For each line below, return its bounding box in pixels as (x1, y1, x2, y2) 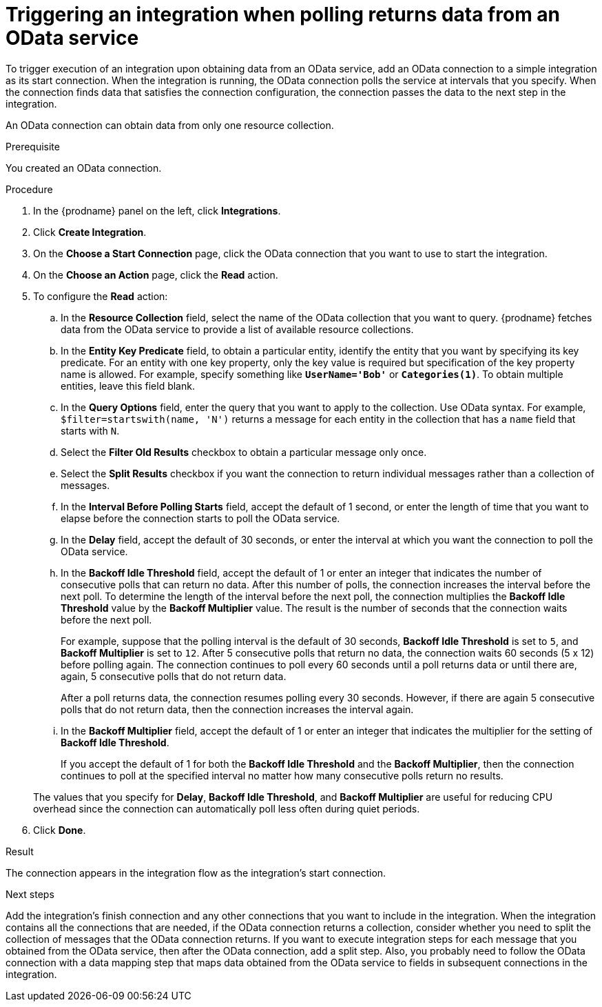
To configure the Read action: (33, 290, 168, 302)
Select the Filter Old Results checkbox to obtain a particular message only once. (61, 446, 427, 458)
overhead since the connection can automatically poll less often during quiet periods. (33, 802, 420, 815)
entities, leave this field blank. (61, 379, 195, 392)
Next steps (6, 888, 54, 900)
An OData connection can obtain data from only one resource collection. (6, 119, 334, 131)
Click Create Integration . (33, 226, 147, 238)
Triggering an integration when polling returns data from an (6, 3, 561, 26)
